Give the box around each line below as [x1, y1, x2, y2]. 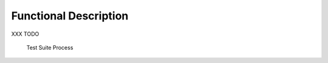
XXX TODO [11, 30, 39, 38]
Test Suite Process [26, 44, 73, 51]
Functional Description [11, 9, 129, 22]
